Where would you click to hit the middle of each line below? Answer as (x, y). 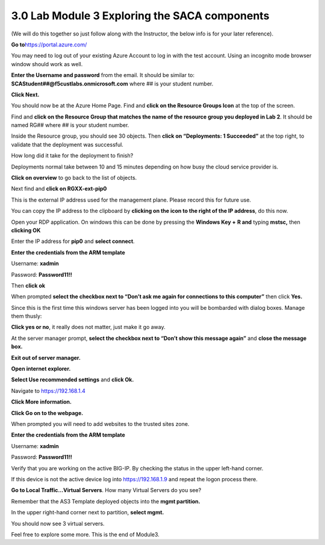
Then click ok (28, 285)
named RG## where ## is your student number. (70, 125)
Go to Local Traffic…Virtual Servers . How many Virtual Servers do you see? (106, 490)
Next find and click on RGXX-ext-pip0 (59, 189)
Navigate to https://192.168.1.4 (48, 390)
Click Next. (25, 94)
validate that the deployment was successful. (67, 144)
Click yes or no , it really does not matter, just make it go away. (88, 327)
